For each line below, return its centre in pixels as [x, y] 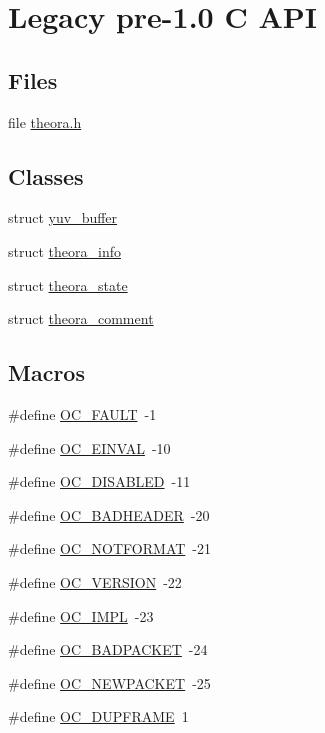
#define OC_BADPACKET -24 [108, 649]
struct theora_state [68, 284]
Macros [46, 372]
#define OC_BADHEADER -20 [109, 514]
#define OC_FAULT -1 [82, 413]
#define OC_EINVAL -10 [89, 447]
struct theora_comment [81, 318]
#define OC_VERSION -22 [95, 581]
